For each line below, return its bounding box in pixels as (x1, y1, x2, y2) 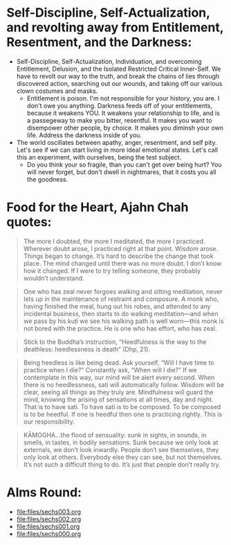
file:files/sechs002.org (16, 514, 81, 523)
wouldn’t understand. (23, 274, 84, 282)
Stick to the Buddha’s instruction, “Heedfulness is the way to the (23, 338, 207, 346)
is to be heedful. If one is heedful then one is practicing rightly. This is (23, 410, 223, 418)
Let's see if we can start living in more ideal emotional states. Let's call (16, 146, 219, 154)
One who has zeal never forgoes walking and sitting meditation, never (23, 287, 223, 295)
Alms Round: (6, 485, 82, 501)
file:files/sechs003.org (16, 508, 81, 516)
